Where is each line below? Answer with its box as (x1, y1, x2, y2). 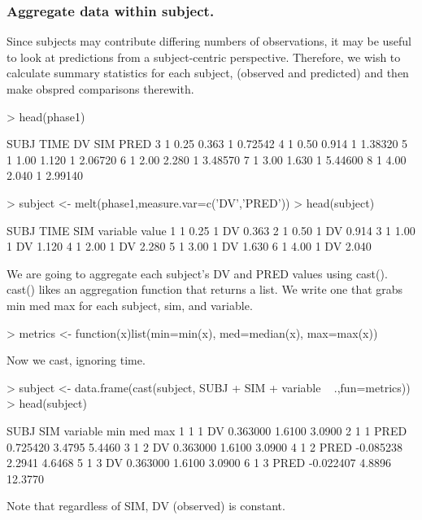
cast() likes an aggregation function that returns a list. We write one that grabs (7, 281, 403, 298)
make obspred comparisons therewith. (7, 81, 194, 97)
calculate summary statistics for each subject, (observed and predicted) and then (7, 64, 409, 81)
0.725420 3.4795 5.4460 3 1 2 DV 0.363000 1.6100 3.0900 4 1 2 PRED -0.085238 (7, 438, 403, 455)
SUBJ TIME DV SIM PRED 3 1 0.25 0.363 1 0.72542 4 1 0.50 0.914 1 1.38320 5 (7, 135, 408, 152)
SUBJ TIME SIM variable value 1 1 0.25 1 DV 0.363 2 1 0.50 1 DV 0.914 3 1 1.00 (7, 221, 415, 238)
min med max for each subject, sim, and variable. (7, 296, 253, 313)
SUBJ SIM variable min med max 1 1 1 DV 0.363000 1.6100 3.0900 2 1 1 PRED (7, 422, 407, 439)
